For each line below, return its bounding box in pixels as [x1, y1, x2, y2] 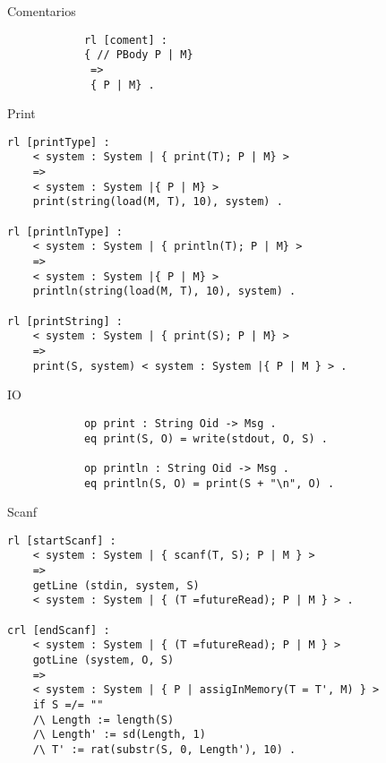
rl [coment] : [83, 33, 167, 47]
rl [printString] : [7, 314, 123, 328]
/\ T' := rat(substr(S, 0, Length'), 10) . [32, 742, 296, 756]
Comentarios [7, 2, 76, 20]
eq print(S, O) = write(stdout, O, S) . [83, 432, 328, 445]
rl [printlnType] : [7, 225, 123, 238]
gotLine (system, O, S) [32, 654, 175, 667]
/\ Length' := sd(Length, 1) [32, 728, 206, 742]
